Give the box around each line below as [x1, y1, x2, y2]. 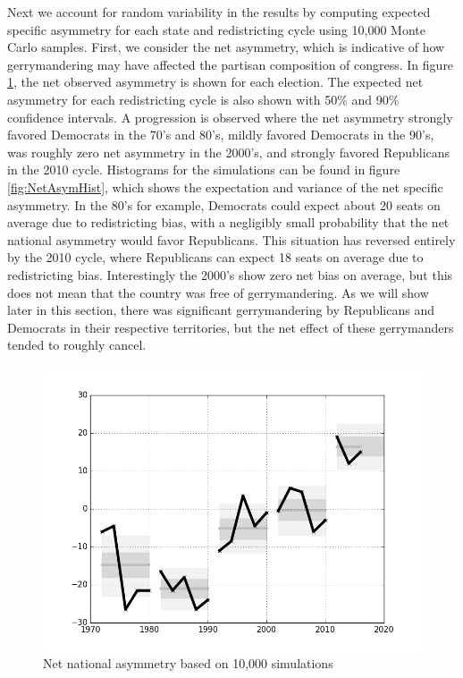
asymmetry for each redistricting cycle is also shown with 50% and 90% [7, 89, 400, 108]
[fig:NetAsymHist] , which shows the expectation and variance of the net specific [7, 177, 443, 196]
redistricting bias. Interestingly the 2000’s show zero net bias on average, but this [7, 265, 453, 284]
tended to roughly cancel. [7, 335, 147, 354]
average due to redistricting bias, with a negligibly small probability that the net [7, 213, 450, 232]
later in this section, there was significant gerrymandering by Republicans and [7, 301, 434, 319]
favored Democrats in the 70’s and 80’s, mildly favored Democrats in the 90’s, [7, 125, 434, 144]
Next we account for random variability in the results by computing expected [7, 3, 431, 21]
